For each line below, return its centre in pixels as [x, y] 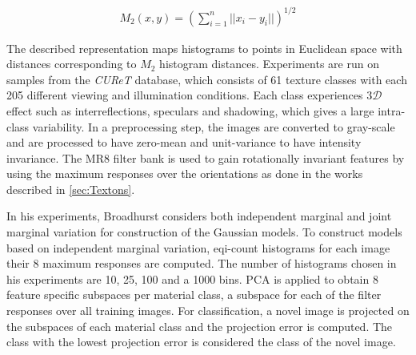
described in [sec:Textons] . [71, 189]
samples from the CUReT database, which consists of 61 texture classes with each [207, 79]
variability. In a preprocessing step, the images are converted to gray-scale [214, 126]
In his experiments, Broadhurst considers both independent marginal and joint [199, 216]
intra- [392, 110]
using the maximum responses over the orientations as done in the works [185, 173]
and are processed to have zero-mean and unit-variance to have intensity [184, 142]
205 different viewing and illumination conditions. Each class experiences [185, 95]
